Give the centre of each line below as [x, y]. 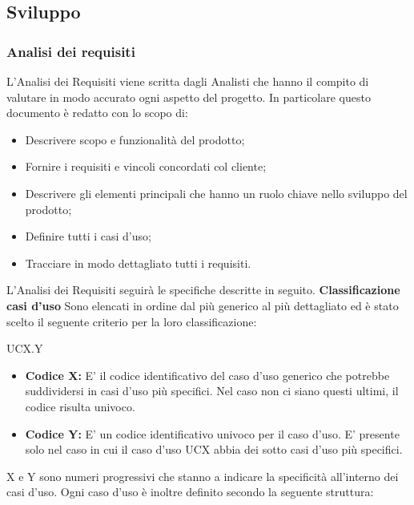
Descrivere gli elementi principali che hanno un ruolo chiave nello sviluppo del [216, 193]
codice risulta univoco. [80, 406]
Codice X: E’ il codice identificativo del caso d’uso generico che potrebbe [207, 375]
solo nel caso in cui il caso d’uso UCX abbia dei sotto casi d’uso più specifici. [214, 449]
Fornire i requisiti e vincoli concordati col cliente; [146, 166]
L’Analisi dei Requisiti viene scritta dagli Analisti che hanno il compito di [188, 81]
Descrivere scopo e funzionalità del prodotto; [135, 139]
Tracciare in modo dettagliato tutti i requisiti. [138, 263]
